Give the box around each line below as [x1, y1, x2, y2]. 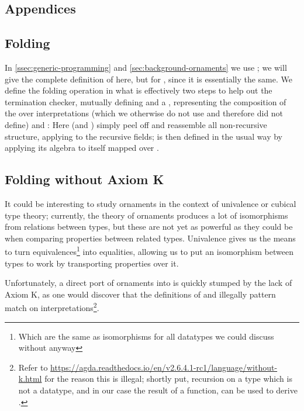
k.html [18, 372, 42, 385]
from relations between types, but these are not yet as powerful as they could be [5, 220, 293, 233]
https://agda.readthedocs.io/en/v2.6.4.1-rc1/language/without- [50, 361, 278, 373]
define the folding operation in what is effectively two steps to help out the [5, 84, 272, 96]
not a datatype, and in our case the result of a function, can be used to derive [18, 384, 298, 396]
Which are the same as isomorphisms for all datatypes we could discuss [18, 330, 274, 342]
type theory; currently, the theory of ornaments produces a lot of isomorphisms [5, 209, 288, 221]
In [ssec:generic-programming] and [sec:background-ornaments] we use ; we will [5, 61, 287, 73]
